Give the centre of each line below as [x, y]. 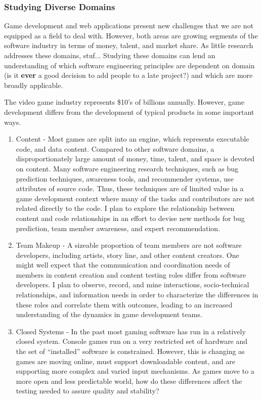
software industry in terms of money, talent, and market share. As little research [129, 45]
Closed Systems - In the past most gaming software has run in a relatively [131, 331]
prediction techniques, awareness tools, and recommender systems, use [125, 178]
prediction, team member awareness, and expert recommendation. [118, 228]
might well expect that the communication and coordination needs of [123, 265]
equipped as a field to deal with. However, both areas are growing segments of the [131, 35]
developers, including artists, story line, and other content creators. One [127, 255]
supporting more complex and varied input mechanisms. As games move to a [135, 371]
